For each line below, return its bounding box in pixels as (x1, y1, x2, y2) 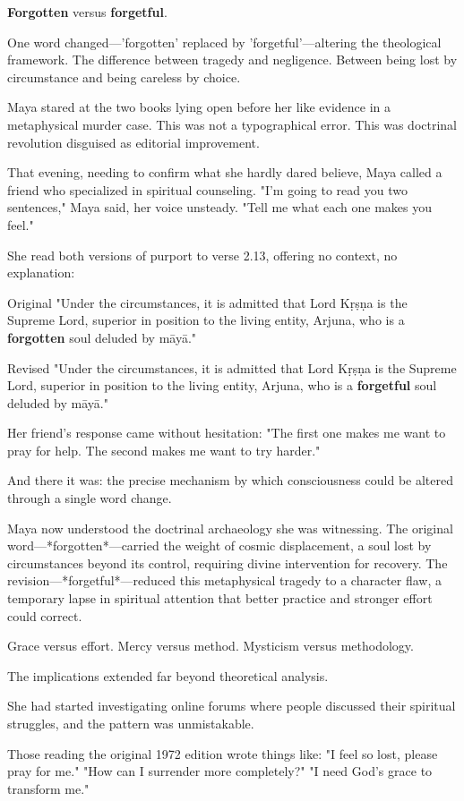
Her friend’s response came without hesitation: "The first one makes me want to (7, 423, 446, 442)
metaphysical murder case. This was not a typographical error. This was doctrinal (7, 115, 457, 133)
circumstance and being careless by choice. (7, 67, 241, 86)
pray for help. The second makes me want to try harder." (7, 440, 321, 459)
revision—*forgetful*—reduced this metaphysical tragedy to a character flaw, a (7, 571, 443, 590)
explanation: (7, 263, 75, 282)
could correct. (7, 606, 82, 625)
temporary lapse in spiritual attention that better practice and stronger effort (7, 589, 433, 608)
